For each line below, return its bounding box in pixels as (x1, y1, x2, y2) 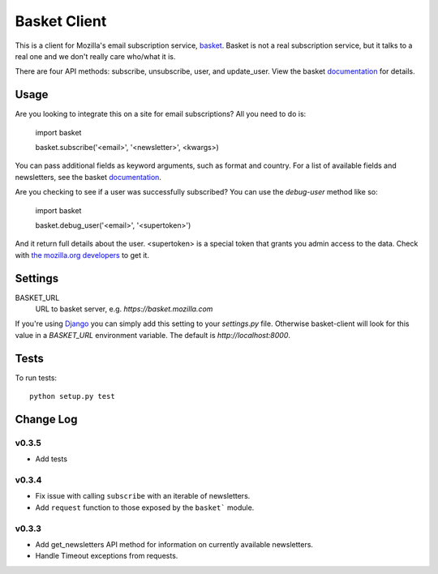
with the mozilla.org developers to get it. (15, 250, 150, 259)
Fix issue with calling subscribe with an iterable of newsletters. (35, 491, 251, 501)
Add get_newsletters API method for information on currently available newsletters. (35, 539, 314, 549)
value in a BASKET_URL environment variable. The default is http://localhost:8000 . (15, 330, 291, 340)
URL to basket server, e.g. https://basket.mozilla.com (35, 304, 213, 314)
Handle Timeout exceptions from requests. (35, 551, 178, 561)
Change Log (15, 412, 78, 426)
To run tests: (15, 373, 57, 383)
